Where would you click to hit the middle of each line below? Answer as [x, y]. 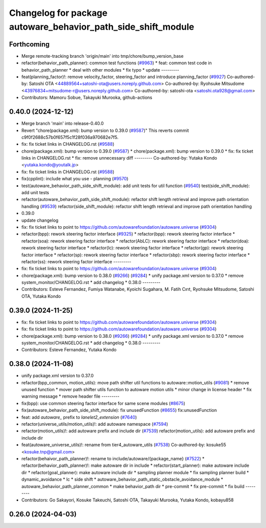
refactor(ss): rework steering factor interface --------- [76, 261]
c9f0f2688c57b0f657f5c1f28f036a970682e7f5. [70, 137]
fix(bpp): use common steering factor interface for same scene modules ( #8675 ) [103, 403]
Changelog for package [58, 13]
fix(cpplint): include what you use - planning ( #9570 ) [75, 179]
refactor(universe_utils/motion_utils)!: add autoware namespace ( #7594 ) [95, 424]
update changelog [40, 220]
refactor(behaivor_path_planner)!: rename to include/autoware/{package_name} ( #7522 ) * [113, 458]
